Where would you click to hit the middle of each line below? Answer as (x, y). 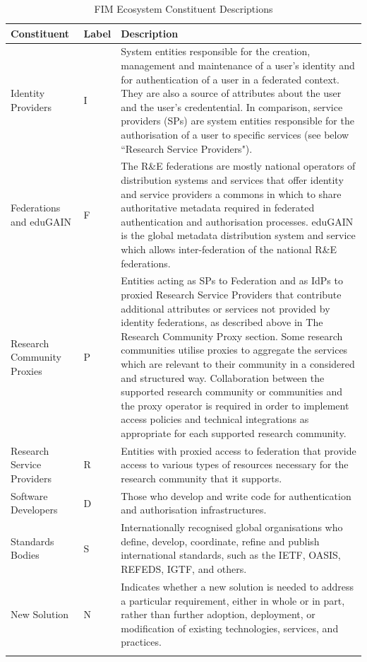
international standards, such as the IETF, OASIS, (231, 555)
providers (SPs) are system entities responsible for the (237, 121)
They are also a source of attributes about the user (231, 93)
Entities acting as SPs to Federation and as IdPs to (232, 280)
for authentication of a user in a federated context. (230, 79)
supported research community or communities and (232, 391)
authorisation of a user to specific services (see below (235, 134)
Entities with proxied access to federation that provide (239, 450)
